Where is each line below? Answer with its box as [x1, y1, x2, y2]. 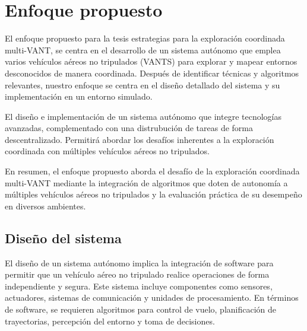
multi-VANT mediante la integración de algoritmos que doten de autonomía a [5, 176, 288, 189]
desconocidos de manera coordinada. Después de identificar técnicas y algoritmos [5, 66, 299, 79]
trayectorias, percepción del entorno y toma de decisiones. [5, 314, 215, 327]
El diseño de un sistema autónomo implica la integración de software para [5, 256, 274, 269]
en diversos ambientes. [5, 199, 86, 212]
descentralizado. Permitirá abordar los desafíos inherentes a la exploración [5, 133, 274, 145]
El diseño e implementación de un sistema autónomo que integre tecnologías [5, 110, 282, 122]
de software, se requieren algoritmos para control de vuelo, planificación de [5, 303, 277, 316]
